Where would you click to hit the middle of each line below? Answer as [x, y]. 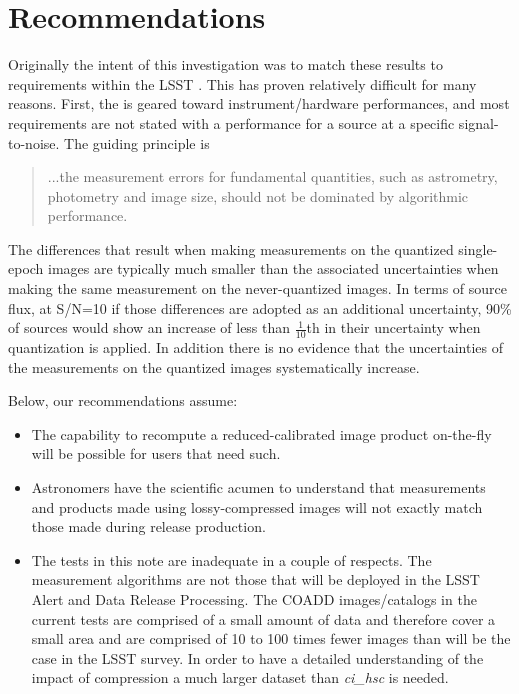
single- [478, 248]
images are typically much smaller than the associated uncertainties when [273, 268]
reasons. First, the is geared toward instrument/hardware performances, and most [259, 103]
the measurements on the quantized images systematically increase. [214, 366]
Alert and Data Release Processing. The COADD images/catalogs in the [254, 599]
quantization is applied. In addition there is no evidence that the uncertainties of [256, 347]
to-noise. [34, 142]
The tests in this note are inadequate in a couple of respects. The [231, 559]
